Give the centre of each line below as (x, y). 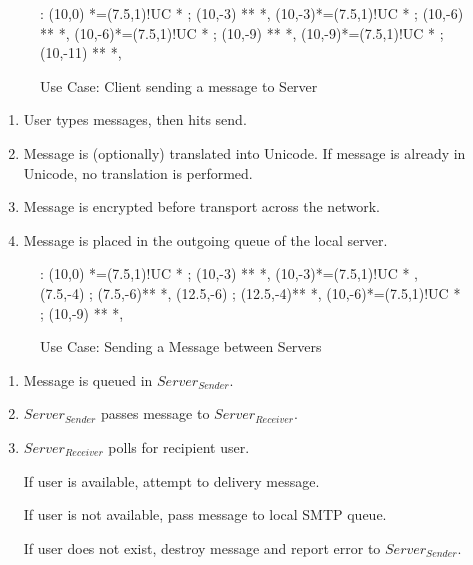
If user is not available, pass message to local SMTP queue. (205, 514)
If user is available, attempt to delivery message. (171, 480)
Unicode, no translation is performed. (138, 172)
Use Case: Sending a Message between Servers (181, 346)
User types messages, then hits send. (135, 119)
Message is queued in (88, 379)
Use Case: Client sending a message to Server (179, 85)
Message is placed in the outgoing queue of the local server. (205, 239)
